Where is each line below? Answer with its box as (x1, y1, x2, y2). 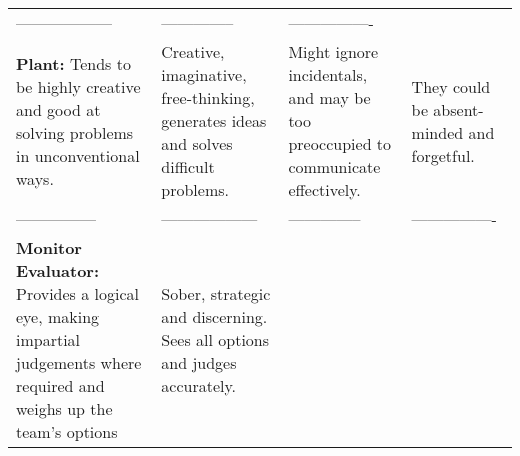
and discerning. (161, 305, 268, 328)
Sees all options (161, 328, 270, 351)
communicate (288, 155, 381, 178)
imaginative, (161, 63, 247, 86)
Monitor (16, 236, 82, 259)
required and (16, 374, 105, 397)
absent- (433, 97, 484, 121)
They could (411, 74, 491, 98)
